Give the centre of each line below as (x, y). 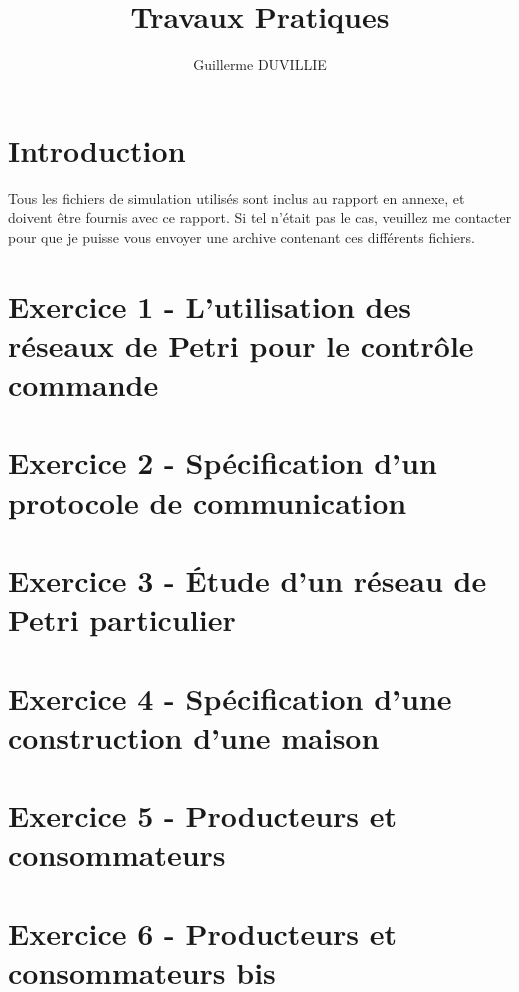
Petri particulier (122, 619)
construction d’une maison (194, 736)
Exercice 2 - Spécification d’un (222, 462)
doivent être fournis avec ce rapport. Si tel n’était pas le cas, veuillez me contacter (260, 217)
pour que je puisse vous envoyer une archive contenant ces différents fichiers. (241, 236)
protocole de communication (207, 501)
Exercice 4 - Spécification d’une (230, 697)
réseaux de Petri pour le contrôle (241, 344)
